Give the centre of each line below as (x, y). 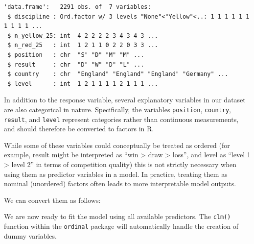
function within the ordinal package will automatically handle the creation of (121, 226)
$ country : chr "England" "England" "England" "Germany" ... (118, 74)
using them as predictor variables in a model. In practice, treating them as (116, 174)
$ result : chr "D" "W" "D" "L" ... (76, 64)
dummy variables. (30, 235)
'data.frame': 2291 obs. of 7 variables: (78, 7)
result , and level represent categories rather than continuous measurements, (121, 119)
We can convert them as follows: (52, 200)
